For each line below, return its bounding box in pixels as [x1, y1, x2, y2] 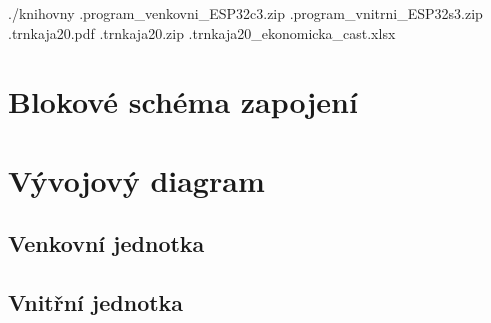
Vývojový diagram [8, 159, 265, 200]
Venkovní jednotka [8, 228, 205, 259]
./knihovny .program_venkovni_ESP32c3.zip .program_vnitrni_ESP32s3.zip [8, 3, 483, 23]
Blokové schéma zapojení [8, 81, 358, 122]
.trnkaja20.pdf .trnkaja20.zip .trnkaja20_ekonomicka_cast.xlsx [8, 22, 396, 43]
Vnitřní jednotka [8, 287, 184, 318]
